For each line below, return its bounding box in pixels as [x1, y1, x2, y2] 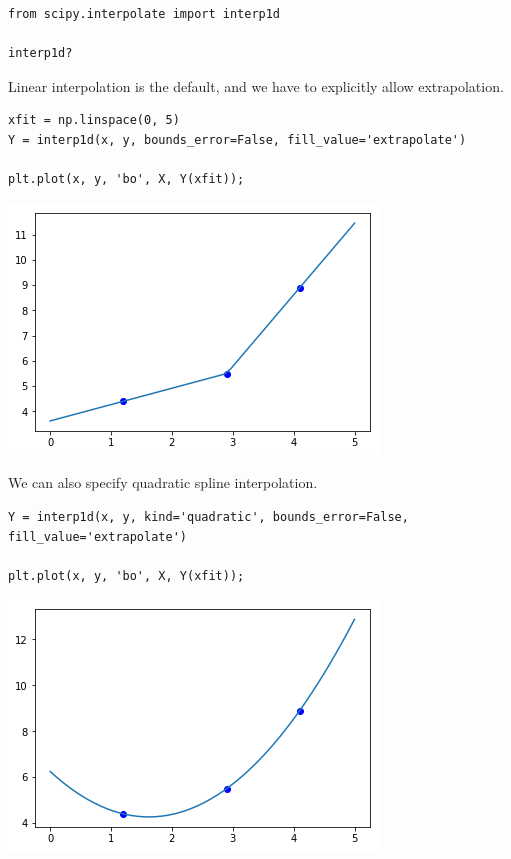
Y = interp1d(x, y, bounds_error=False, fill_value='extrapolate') [8, 132, 467, 147]
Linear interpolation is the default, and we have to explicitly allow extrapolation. [8, 75, 504, 96]
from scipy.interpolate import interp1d [8, 7, 281, 21]
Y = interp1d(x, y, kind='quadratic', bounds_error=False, [8, 509, 409, 524]
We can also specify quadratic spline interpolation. [8, 472, 318, 493]
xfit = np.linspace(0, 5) [8, 113, 180, 128]
